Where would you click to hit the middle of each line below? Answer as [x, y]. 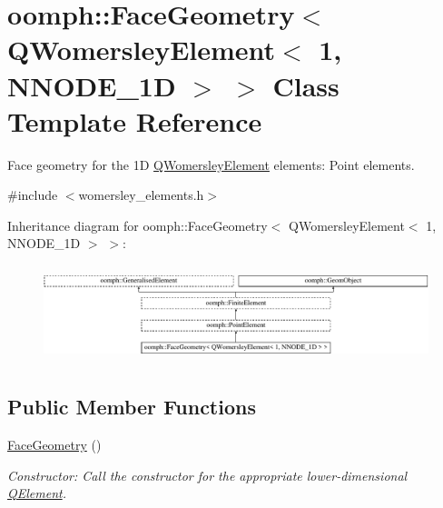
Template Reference [135, 120]
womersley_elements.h [141, 195]
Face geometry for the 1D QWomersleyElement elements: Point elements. [211, 164]
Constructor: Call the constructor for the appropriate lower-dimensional [207, 475]
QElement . [37, 493]
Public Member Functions [132, 407]
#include [33, 195]
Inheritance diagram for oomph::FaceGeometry [138, 225]
